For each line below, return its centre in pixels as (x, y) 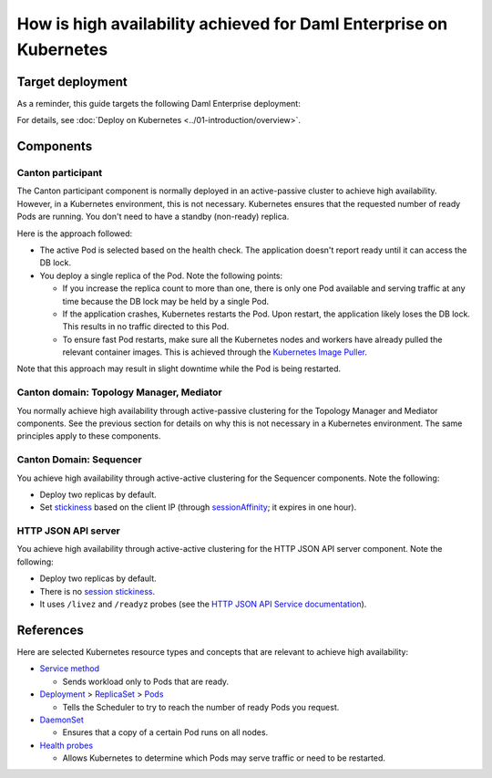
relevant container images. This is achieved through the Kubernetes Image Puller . (215, 352)
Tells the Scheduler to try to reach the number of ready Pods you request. (201, 707)
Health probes (67, 745)
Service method (70, 669)
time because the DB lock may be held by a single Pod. (166, 301)
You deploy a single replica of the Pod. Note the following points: (161, 275)
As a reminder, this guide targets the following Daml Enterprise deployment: (159, 103)
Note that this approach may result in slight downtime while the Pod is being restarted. (179, 368)
